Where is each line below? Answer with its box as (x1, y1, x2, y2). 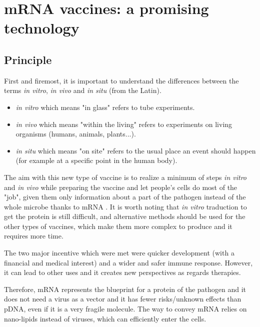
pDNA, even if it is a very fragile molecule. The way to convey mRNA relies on (4, 303, 247, 314)
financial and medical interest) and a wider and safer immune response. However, (4, 257, 253, 267)
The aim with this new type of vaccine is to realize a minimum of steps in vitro (4, 171, 247, 182)
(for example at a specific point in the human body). (15, 155, 177, 165)
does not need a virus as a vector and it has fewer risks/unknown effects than (4, 293, 241, 304)
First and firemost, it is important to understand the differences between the (4, 75, 239, 85)
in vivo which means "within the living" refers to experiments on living (15, 118, 232, 129)
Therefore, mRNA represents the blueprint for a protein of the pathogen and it (4, 283, 246, 294)
